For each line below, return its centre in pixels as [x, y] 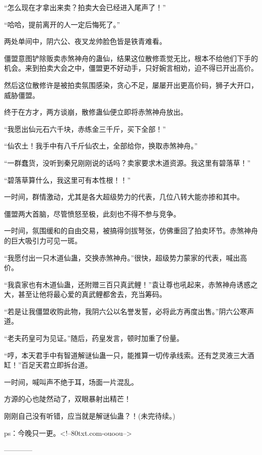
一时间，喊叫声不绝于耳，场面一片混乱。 [71, 382]
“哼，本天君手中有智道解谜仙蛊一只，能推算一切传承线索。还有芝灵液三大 [126, 355]
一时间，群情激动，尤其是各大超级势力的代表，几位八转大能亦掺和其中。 [124, 197]
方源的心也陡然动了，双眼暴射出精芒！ [68, 399]
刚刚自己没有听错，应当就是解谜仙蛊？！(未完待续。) [90, 416]
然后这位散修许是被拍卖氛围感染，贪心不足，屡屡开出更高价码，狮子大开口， [131, 85]
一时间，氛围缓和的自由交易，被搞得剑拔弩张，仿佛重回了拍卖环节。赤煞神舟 [131, 231]
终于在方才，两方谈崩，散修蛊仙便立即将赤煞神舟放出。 [96, 112]
